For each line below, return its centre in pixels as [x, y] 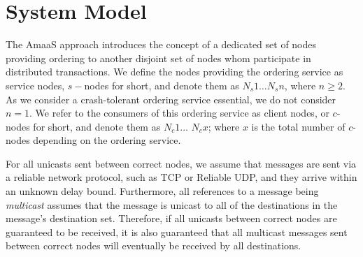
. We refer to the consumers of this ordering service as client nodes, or [179, 113]
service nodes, [35, 85]
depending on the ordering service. [107, 140]
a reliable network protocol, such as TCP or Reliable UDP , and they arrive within [181, 177]
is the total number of [298, 126]
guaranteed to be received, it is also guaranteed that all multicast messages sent [177, 232]
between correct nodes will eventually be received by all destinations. [154, 245]
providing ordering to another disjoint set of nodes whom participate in [158, 58]
